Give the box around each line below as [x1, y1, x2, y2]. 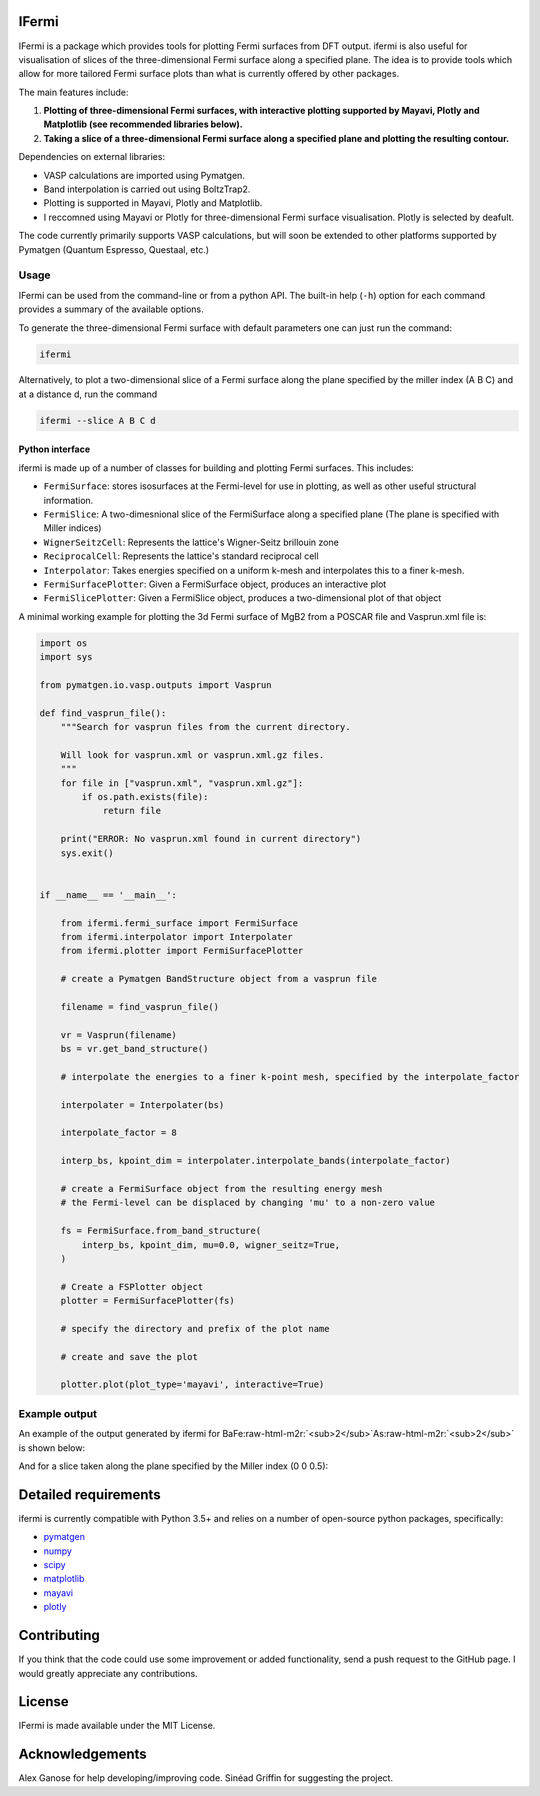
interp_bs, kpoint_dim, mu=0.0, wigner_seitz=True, [81, 1239, 341, 1250]
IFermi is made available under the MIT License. [18, 1720, 216, 1732]
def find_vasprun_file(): [39, 707, 167, 719]
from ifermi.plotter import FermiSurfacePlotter [60, 945, 304, 957]
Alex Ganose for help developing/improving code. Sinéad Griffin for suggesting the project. [18, 1772, 394, 1784]
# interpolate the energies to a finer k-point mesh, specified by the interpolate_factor [60, 1071, 520, 1082]
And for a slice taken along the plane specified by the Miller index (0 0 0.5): [18, 1460, 329, 1472]
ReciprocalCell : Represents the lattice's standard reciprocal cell [43, 550, 319, 562]
